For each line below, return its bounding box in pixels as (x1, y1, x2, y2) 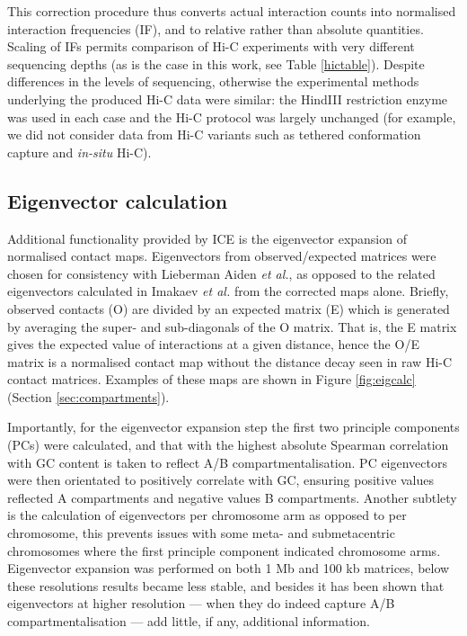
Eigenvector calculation (7, 186, 228, 214)
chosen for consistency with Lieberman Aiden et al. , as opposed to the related (7, 264, 436, 282)
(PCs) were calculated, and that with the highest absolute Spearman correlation (7, 435, 449, 454)
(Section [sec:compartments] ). (7, 387, 170, 406)
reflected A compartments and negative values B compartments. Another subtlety (7, 488, 457, 506)
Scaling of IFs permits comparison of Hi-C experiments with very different (7, 37, 415, 56)
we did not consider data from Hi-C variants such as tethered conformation (7, 125, 421, 144)
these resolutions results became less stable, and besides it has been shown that (7, 576, 445, 595)
